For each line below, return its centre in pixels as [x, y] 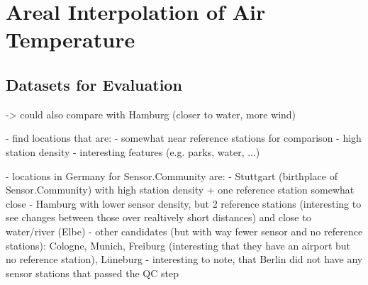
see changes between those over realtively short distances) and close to [158, 217]
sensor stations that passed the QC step [92, 273]
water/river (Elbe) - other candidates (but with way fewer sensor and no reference [184, 231]
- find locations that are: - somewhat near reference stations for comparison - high [184, 138]
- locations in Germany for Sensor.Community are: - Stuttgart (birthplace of [172, 175]
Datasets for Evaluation [94, 84]
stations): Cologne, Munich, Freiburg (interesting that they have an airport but [178, 245]
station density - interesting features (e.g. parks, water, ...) [133, 151]
